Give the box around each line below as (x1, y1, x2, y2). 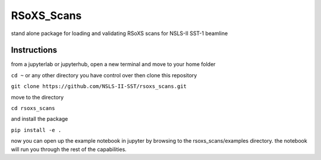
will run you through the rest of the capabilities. (11, 146, 127, 153)
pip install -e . (11, 127, 62, 133)
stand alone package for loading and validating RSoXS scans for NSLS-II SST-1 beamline (11, 30, 228, 37)
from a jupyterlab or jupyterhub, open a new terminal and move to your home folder (11, 61, 216, 68)
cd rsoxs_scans (11, 105, 56, 112)
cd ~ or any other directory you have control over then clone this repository (11, 71, 197, 79)
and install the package (11, 115, 68, 123)
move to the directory (11, 93, 64, 101)
